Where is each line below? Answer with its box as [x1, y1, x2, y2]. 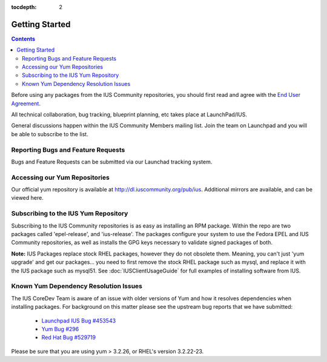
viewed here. [11, 194, 44, 202]
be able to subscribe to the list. [11, 130, 88, 137]
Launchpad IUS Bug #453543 [41, 317, 116, 324]
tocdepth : [11, 4, 37, 10]
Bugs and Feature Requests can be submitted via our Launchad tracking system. [11, 158, 213, 165]
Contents [11, 35, 36, 42]
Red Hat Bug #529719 [41, 334, 96, 341]
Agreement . [11, 100, 41, 107]
